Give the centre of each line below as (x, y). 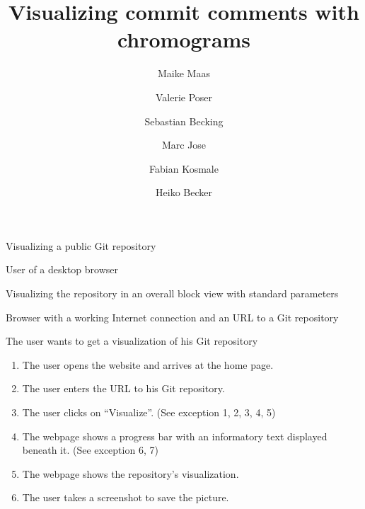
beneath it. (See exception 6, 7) (90, 450)
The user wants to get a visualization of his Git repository (132, 341)
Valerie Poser (184, 97)
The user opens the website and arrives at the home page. (148, 364)
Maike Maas (184, 73)
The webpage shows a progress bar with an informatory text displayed (175, 436)
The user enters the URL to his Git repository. (123, 388)
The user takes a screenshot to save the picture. (126, 497)
